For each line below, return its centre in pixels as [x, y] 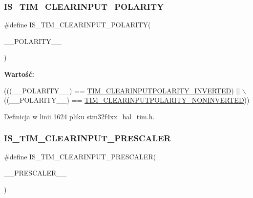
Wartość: [19, 74]
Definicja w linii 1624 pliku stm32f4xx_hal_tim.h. [79, 116]
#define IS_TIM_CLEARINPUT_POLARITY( [77, 25]
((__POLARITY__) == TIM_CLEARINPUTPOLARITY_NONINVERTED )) [127, 100]
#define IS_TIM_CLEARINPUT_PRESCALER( [80, 156]
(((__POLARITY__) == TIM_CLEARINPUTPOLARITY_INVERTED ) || [122, 90]
